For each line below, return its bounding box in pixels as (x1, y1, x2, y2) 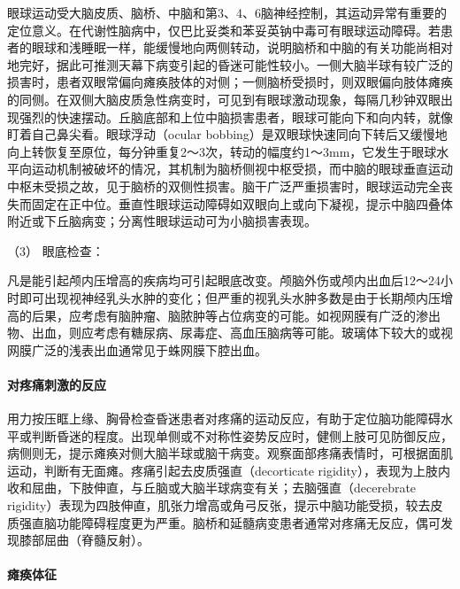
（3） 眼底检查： (7, 241, 104, 260)
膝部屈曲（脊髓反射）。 (19, 531, 149, 549)
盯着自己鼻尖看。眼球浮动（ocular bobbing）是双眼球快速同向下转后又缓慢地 (7, 125, 448, 143)
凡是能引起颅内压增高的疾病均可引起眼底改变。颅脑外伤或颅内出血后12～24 (7, 271, 441, 290)
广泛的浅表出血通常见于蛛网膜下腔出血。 (31, 340, 267, 359)
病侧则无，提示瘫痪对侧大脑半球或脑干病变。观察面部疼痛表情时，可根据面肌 (7, 444, 453, 462)
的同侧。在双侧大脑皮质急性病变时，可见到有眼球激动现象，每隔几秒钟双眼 (7, 89, 441, 108)
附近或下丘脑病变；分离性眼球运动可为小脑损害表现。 (7, 212, 317, 230)
